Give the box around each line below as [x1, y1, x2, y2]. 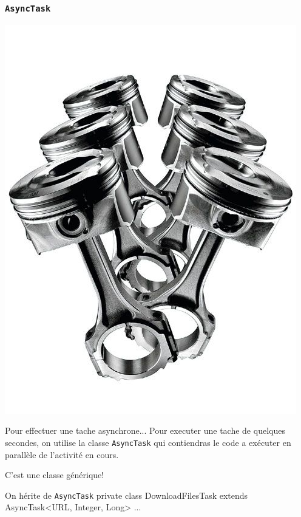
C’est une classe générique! [5, 468, 104, 481]
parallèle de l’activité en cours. [5, 448, 119, 461]
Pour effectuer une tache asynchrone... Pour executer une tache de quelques [5, 424, 285, 437]
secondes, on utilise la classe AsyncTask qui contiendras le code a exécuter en [5, 436, 291, 448]
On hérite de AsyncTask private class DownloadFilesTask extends [5, 488, 248, 501]
